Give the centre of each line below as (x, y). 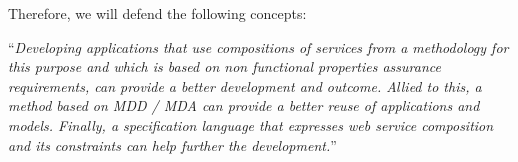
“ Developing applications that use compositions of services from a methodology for (258, 46)
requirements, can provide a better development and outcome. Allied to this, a (245, 85)
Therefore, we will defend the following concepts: (157, 13)
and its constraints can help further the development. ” (172, 144)
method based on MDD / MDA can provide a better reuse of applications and (244, 105)
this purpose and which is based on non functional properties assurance (224, 66)
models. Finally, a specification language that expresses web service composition (251, 124)
